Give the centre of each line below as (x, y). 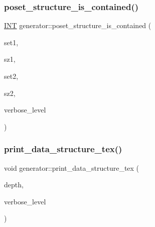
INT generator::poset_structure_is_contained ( (78, 25)
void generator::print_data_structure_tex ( (72, 167)
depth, (14, 185)
